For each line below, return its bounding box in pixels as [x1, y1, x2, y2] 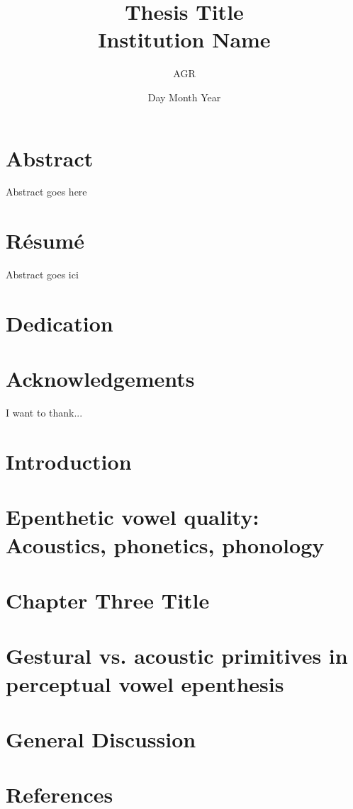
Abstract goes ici [6, 267, 79, 282]
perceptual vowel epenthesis [6, 669, 284, 698]
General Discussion [6, 724, 196, 753]
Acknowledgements [6, 364, 195, 393]
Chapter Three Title [6, 585, 210, 614]
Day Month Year [147, 89, 221, 104]
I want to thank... [6, 405, 83, 420]
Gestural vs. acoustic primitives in [6, 641, 348, 670]
